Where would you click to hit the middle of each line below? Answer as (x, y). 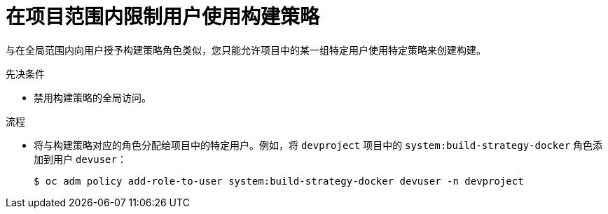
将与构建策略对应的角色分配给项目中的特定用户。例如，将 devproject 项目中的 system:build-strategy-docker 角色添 (318, 145)
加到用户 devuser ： (80, 159)
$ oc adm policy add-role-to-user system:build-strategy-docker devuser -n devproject (279, 181)
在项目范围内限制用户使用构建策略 (163, 17)
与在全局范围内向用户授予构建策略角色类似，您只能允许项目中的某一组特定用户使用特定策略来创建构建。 (246, 50)
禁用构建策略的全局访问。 (92, 97)
